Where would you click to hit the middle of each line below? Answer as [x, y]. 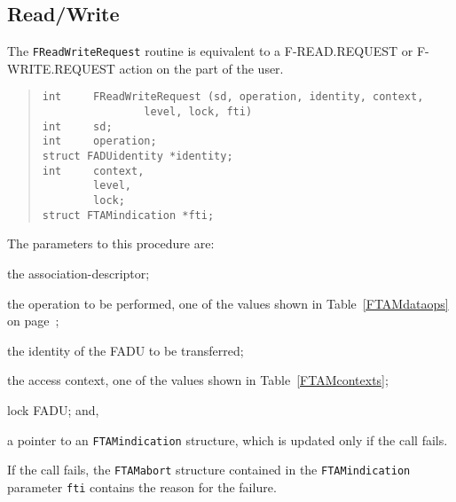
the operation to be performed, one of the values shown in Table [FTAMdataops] [228, 303]
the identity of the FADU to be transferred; [126, 350]
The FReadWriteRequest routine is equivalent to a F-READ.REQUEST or [210, 51]
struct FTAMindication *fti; [128, 215]
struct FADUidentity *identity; [138, 157]
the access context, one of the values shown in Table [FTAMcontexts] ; [198, 380]
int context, [93, 171]
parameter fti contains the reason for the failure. [142, 486]
